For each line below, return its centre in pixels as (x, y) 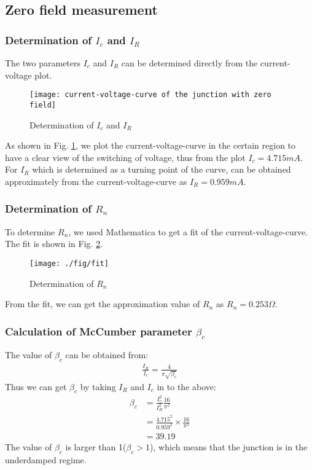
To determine (30, 231)
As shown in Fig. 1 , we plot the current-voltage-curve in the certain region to (150, 145)
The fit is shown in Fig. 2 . (54, 244)
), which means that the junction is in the (229, 446)
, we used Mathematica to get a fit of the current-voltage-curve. (188, 231)
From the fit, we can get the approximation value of (103, 304)
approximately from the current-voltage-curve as (96, 181)
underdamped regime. (46, 459)
